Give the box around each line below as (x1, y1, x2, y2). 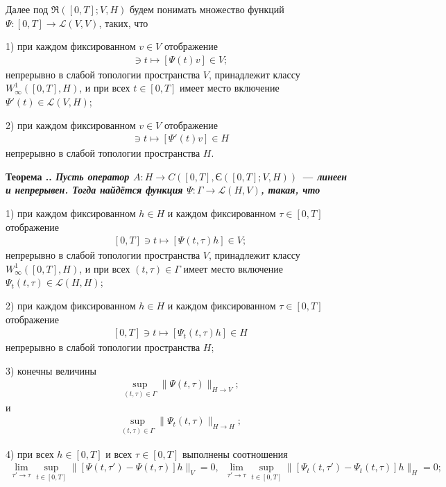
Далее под (6, 2, 49, 16)
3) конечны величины (6, 363, 96, 377)
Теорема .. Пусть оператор (6, 169, 130, 183)
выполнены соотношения (182, 446, 288, 461)
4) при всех (6, 446, 54, 461)
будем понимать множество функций (129, 2, 284, 16)
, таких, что (98, 15, 148, 30)
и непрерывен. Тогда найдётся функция (6, 182, 183, 197)
